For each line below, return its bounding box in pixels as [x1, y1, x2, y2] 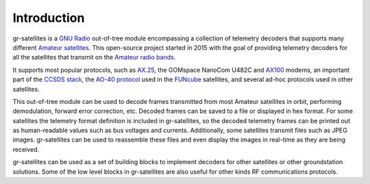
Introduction [12, 10, 85, 25]
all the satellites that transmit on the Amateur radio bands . [12, 53, 176, 62]
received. [12, 145, 40, 153]
